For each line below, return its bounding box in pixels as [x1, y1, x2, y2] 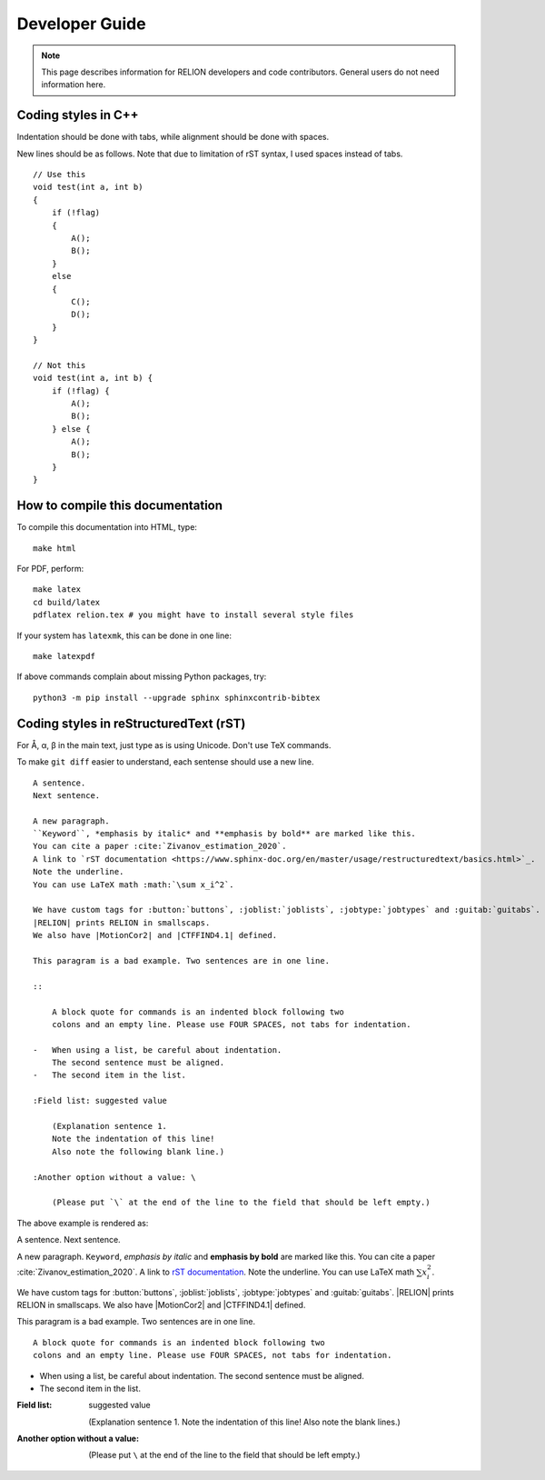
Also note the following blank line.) [51, 1146, 225, 1156]
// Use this [33, 169, 86, 180]
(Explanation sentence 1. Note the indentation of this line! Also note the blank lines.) [88, 1416, 401, 1427]
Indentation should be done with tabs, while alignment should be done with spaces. [16, 132, 330, 143]
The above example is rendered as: [16, 1217, 149, 1228]
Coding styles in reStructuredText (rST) [16, 715, 246, 731]
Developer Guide [16, 14, 146, 34]
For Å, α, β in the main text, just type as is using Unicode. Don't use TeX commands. [16, 739, 332, 750]
